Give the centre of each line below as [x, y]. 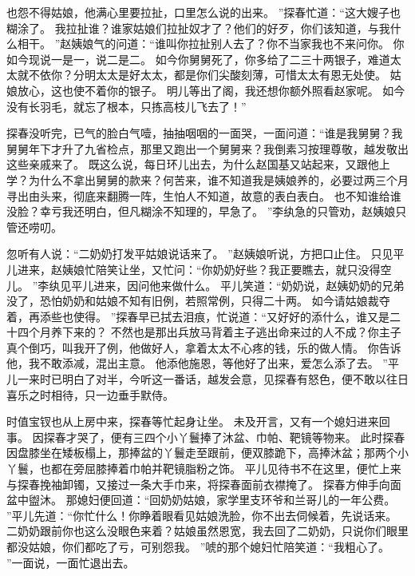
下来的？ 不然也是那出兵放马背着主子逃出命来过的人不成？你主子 [231, 332]
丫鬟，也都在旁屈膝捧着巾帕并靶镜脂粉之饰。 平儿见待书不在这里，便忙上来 [204, 469]
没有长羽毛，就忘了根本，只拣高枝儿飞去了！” [126, 106]
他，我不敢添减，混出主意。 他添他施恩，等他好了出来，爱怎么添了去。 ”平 [203, 363]
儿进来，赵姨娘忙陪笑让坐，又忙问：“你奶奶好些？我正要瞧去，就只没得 [194, 269]
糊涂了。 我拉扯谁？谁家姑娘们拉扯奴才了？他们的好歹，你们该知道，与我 [198, 28]
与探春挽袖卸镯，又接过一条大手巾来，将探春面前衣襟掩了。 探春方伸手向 [198, 484]
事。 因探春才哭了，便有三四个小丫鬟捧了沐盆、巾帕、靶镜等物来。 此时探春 [206, 437]
